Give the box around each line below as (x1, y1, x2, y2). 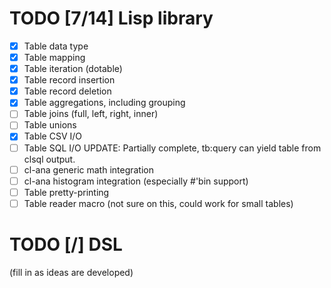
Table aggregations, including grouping (23, 97, 186, 109)
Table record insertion (23, 74, 116, 86)
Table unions (23, 119, 77, 131)
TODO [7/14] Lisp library (9, 7, 214, 30)
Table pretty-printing (23, 186, 110, 198)
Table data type (23, 40, 89, 52)
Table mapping (23, 52, 86, 63)
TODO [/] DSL (9, 233, 123, 256)
